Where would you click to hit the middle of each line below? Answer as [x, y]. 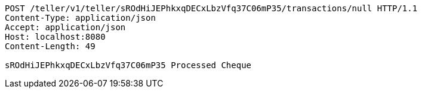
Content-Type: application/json [80, 18]
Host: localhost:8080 [55, 37]
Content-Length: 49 [50, 46]
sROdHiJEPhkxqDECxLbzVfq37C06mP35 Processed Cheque [128, 65]
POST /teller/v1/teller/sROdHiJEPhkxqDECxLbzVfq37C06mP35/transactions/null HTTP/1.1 [211, 8]
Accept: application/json [65, 27]
